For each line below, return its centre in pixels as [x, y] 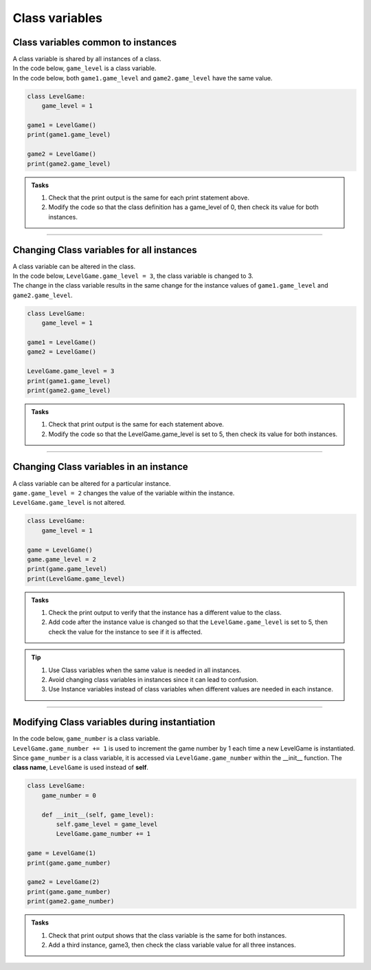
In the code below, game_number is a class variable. [87, 739]
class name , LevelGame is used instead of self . [81, 768]
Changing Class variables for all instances [105, 250]
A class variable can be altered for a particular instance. [92, 483]
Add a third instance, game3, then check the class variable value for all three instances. [172, 945]
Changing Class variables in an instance [100, 467]
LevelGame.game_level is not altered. [69, 503]
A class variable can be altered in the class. [74, 266]
